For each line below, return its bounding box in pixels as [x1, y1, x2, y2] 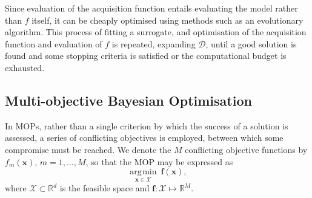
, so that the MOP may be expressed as [85, 155, 233, 168]
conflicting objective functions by [185, 143, 308, 155]
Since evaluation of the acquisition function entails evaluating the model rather [5, 2, 298, 14]
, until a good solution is [205, 37, 297, 50]
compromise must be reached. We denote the [5, 143, 171, 155]
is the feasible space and [59, 182, 150, 194]
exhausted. [5, 61, 45, 73]
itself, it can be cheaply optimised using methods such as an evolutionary [32, 13, 304, 26]
